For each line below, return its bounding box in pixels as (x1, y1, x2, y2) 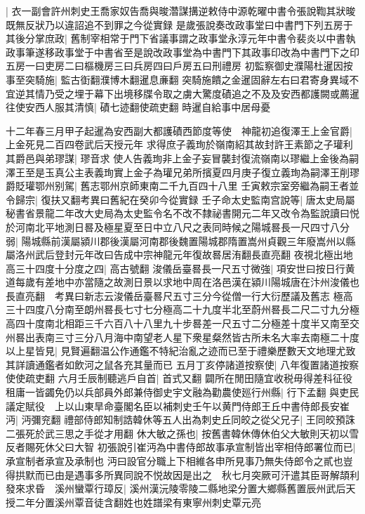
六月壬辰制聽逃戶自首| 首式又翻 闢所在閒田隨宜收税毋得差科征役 (58, 371, 352, 385)
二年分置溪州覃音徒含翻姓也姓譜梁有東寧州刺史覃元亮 (15, 494, 261, 509)
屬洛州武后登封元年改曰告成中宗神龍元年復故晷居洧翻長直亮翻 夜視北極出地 (6, 247, 353, 262)
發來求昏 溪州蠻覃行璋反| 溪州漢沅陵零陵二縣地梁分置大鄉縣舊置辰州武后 (6, 481, 346, 496)
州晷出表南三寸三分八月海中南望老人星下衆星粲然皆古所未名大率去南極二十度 (6, 329, 359, 344)
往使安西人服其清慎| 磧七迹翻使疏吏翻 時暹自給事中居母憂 (6, 100, 271, 114)
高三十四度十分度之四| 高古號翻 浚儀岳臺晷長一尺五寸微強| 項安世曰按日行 (6, 261, 345, 275)
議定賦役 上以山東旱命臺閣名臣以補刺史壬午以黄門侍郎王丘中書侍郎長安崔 (6, 398, 350, 413)
